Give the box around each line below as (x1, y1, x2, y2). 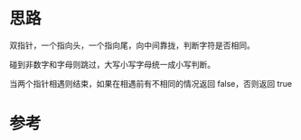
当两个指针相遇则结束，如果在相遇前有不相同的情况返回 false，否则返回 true (9, 78, 292, 89)
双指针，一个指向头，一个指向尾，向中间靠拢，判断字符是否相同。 (9, 40, 255, 51)
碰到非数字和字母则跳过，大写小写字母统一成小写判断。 (9, 59, 215, 70)
